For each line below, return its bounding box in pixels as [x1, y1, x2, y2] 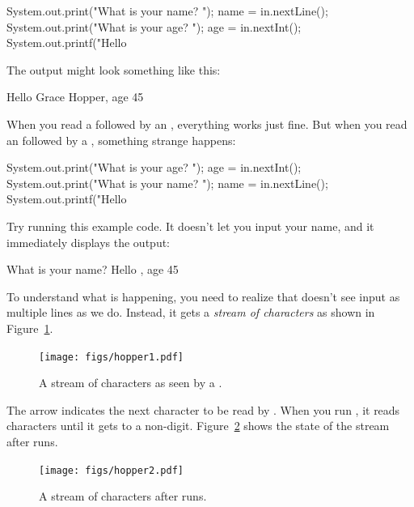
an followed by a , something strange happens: [6, 131, 236, 148]
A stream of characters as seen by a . [39, 374, 222, 391]
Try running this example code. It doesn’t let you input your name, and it [6, 217, 374, 234]
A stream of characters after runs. [39, 488, 207, 505]
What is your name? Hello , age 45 [6, 261, 179, 278]
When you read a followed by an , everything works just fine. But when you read [6, 115, 408, 132]
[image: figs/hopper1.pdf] [39, 351, 184, 363]
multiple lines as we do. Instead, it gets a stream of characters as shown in [6, 304, 375, 321]
